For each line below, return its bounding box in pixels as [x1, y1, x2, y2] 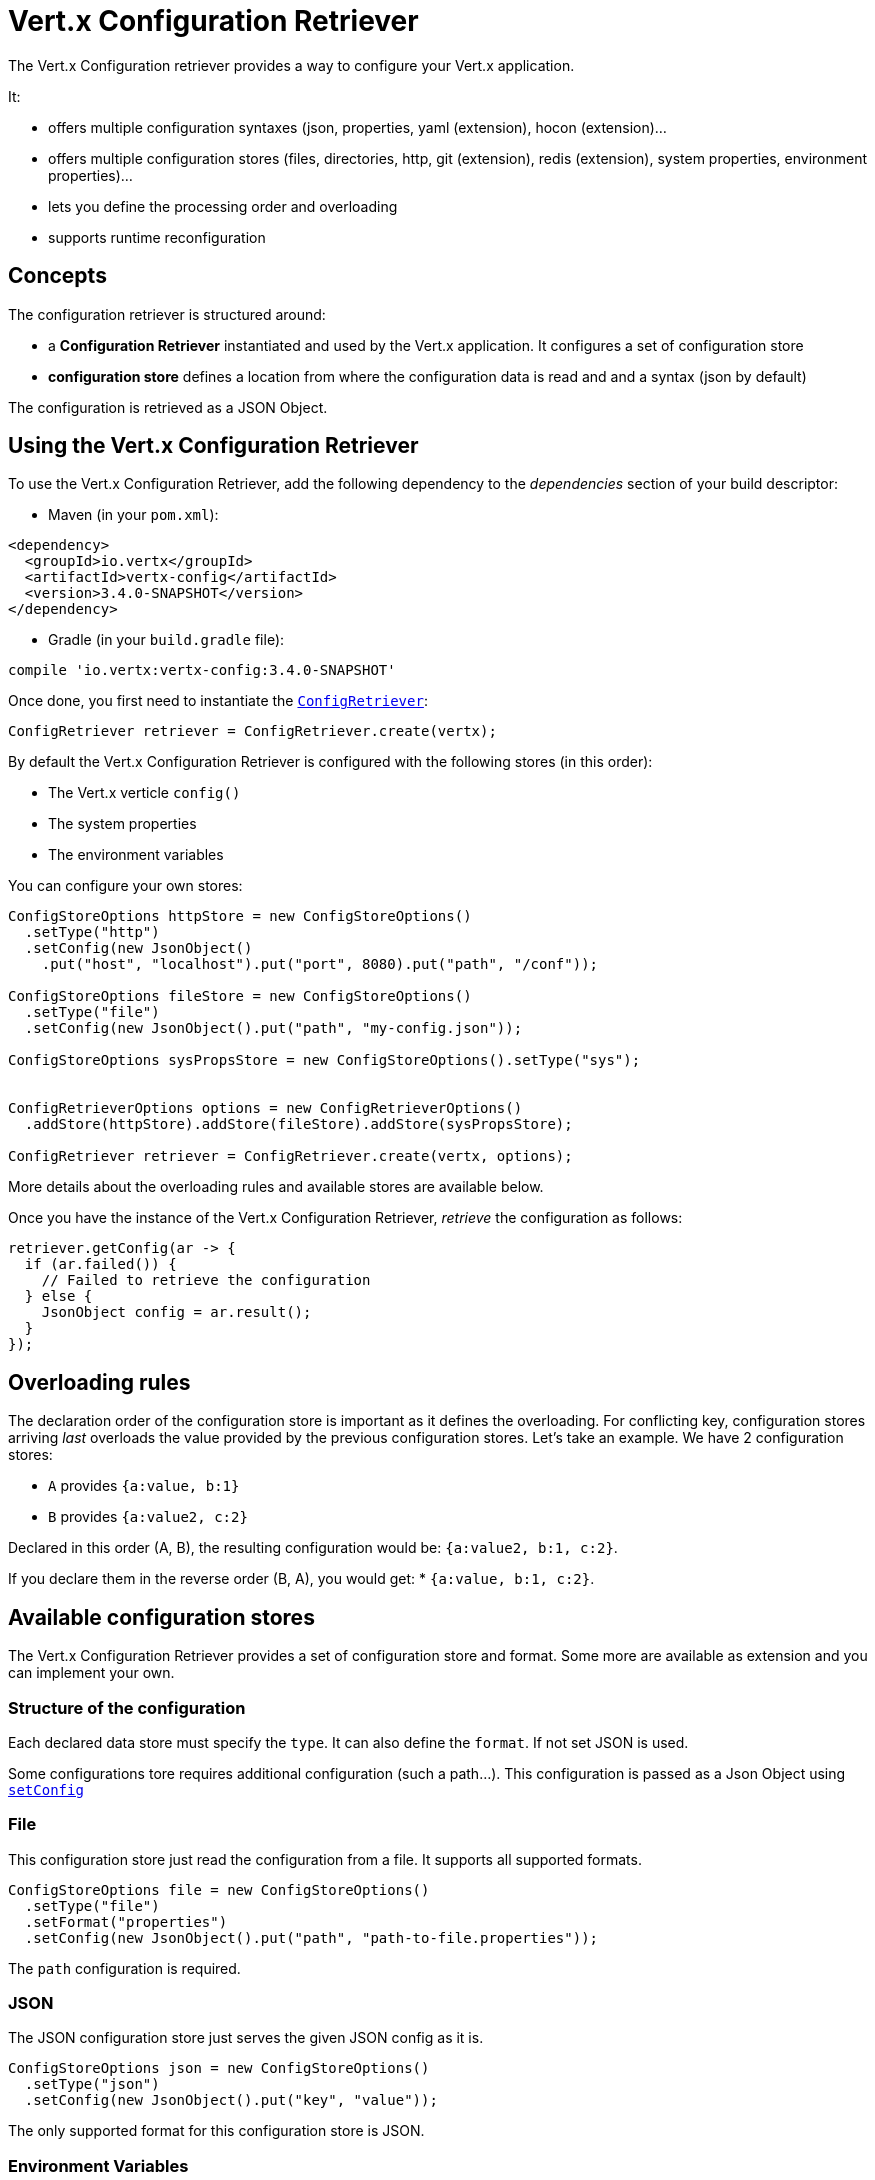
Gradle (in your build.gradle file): [48, 631, 285, 649]
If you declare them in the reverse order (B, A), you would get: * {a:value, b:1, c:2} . [8, 1570, 595, 1588]
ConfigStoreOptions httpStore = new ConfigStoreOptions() [8, 908, 472, 925]
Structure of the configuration [8, 1697, 246, 1718]
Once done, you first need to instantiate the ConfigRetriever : [8, 692, 428, 710]
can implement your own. [8, 1664, 175, 1682]
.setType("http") [24, 924, 160, 941]
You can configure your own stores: [8, 877, 243, 895]
